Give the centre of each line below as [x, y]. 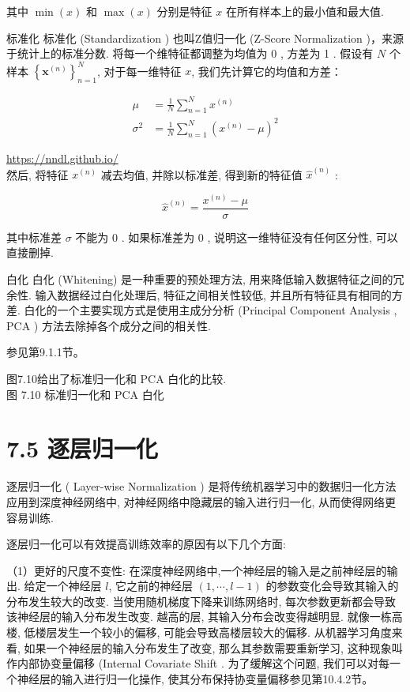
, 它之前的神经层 [150, 586]
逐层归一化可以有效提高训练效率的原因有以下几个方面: [146, 544]
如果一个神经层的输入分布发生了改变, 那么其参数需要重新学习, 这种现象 [208, 647]
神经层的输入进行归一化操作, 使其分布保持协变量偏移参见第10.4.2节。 [195, 678]
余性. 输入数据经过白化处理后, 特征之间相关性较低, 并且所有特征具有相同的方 [205, 294]
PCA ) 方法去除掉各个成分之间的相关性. [109, 325]
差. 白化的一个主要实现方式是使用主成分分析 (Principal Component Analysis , [202, 310]
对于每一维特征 [143, 71]
